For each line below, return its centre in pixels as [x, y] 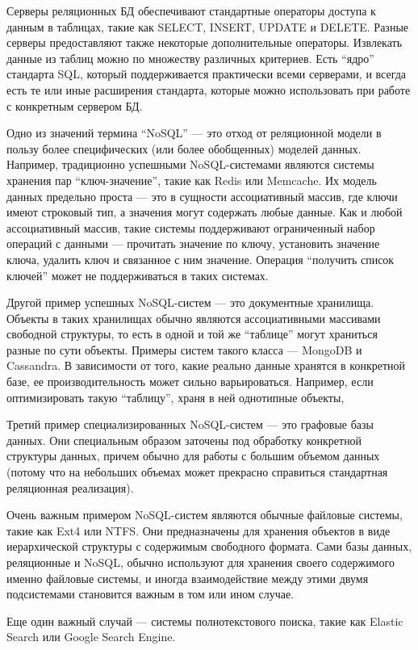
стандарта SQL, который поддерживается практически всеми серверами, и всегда [207, 74]
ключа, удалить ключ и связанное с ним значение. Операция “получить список [201, 259]
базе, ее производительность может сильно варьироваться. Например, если [190, 382]
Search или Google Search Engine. [91, 637]
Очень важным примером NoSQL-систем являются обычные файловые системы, [205, 515]
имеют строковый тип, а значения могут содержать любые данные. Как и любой [205, 212]
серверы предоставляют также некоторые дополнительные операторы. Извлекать [205, 42]
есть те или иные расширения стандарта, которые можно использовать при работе [209, 89]
